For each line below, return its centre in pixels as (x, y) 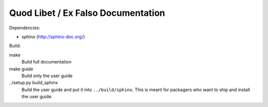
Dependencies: (25, 28)
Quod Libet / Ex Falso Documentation (87, 13)
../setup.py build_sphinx (33, 83)
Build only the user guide (47, 76)
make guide (21, 69)
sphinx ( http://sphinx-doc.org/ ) (53, 37)
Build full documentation (46, 62)
